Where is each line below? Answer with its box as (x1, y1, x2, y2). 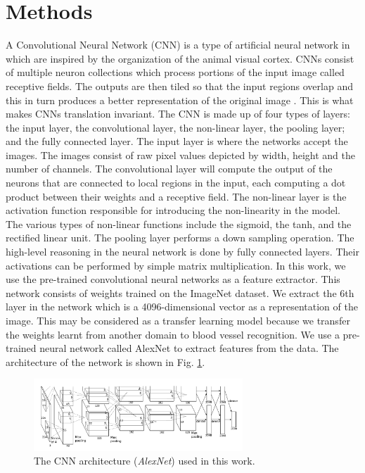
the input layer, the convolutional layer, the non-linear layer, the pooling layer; (6, 120, 345, 134)
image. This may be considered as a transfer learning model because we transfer (6, 313, 350, 327)
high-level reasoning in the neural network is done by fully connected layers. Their (6, 244, 359, 259)
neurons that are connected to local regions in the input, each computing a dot (6, 175, 346, 190)
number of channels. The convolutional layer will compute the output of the (6, 161, 333, 176)
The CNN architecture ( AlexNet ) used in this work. (34, 453, 255, 468)
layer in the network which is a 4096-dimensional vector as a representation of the (6, 299, 358, 314)
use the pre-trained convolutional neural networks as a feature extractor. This (6, 272, 340, 286)
